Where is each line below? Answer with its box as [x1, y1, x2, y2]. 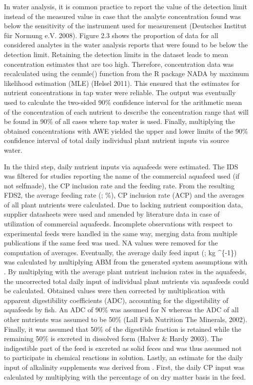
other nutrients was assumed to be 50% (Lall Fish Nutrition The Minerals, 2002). [4, 314, 248, 324]
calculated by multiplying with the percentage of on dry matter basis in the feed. [4, 371, 246, 382]
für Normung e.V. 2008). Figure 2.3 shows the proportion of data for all [4, 30, 218, 40]
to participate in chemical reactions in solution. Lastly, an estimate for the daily [4, 352, 243, 363]
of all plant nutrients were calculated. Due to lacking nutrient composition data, [4, 199, 243, 209]
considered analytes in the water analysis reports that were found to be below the [4, 40, 248, 50]
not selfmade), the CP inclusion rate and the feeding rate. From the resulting [4, 180, 234, 190]
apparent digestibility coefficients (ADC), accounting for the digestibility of [4, 295, 229, 305]
